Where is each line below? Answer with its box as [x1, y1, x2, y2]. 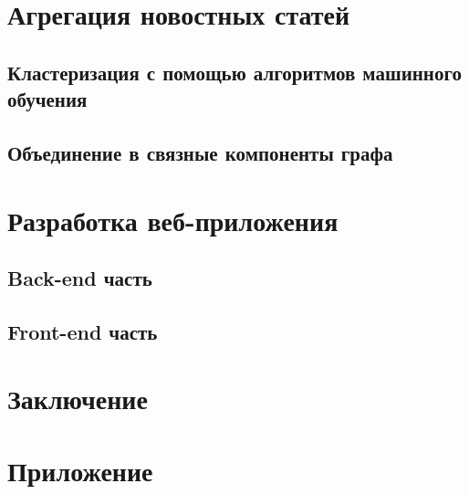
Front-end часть [7, 317, 158, 345]
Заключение [7, 380, 148, 417]
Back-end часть [7, 264, 152, 292]
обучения [7, 85, 88, 113]
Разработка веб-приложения [7, 201, 339, 238]
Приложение [7, 451, 153, 489]
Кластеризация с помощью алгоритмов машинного [7, 58, 462, 86]
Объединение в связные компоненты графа [7, 138, 393, 166]
